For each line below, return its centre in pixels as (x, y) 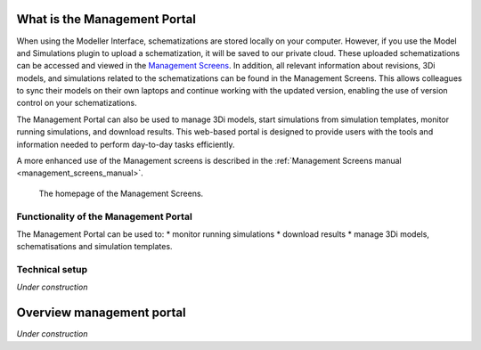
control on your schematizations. (77, 103)
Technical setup (52, 270)
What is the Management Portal (106, 19)
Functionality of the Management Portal (105, 216)
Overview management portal (101, 313)
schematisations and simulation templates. (94, 247)
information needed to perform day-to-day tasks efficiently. (126, 144)
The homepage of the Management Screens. (121, 193)
